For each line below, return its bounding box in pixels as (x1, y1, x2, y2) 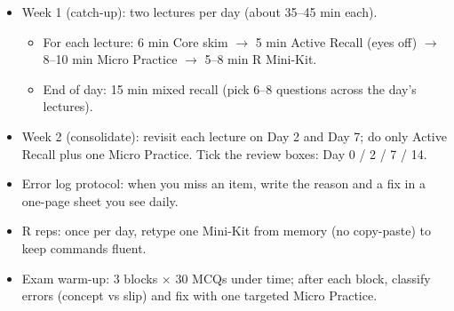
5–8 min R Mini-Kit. (204, 50, 317, 68)
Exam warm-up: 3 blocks (21, 268, 158, 287)
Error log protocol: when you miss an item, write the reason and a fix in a (21, 174, 426, 193)
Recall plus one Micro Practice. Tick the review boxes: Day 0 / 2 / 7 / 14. (21, 144, 427, 163)
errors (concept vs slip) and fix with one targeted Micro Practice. (21, 286, 378, 305)
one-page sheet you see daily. (21, 191, 179, 210)
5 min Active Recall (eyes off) (255, 32, 418, 51)
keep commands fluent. (21, 238, 147, 257)
